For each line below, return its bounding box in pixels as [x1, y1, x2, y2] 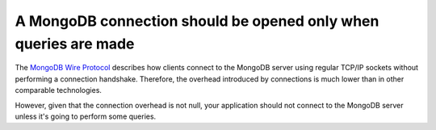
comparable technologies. [15, 86, 103, 95]
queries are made [15, 35, 135, 52]
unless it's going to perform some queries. [15, 111, 157, 121]
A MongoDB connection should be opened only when [15, 12, 379, 30]
